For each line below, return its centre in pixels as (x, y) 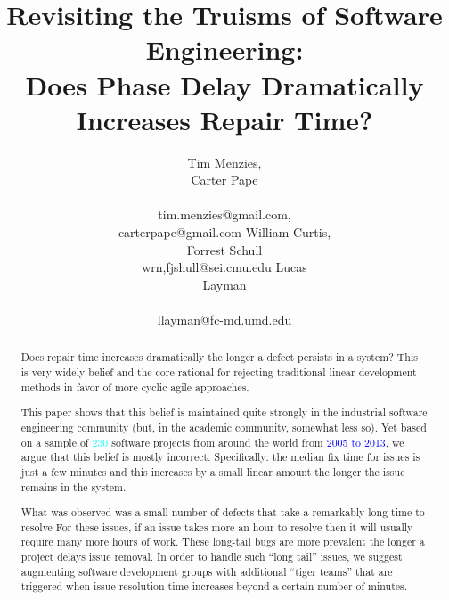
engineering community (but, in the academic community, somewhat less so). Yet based (224, 427)
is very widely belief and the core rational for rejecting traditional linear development (219, 372)
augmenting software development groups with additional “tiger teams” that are (207, 571)
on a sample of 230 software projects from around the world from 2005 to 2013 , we (212, 442)
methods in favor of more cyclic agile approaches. (135, 386)
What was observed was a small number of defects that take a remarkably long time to (223, 512)
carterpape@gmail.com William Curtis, (224, 232)
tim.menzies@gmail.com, (224, 214)
